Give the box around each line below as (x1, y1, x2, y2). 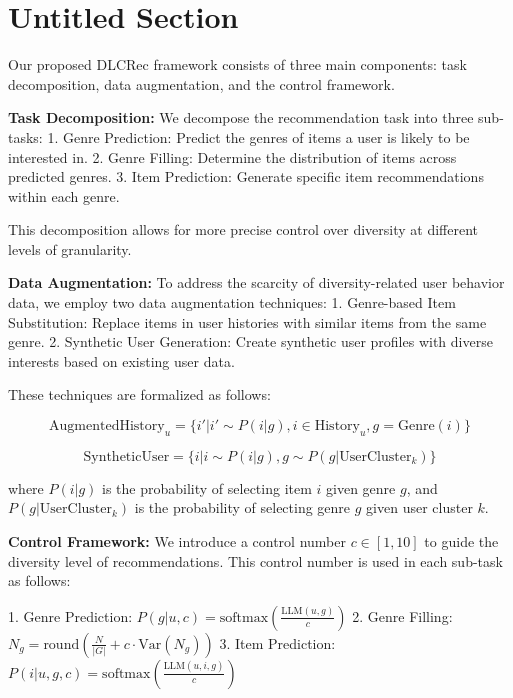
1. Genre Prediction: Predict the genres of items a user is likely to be (47, 126, 470, 147)
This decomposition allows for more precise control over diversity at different (8, 219, 479, 240)
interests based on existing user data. (8, 350, 235, 371)
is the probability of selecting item (102, 477, 312, 498)
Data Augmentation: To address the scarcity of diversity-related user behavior (8, 272, 505, 293)
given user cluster (366, 497, 473, 518)
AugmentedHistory (49, 419, 165, 434)
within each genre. (8, 185, 120, 206)
